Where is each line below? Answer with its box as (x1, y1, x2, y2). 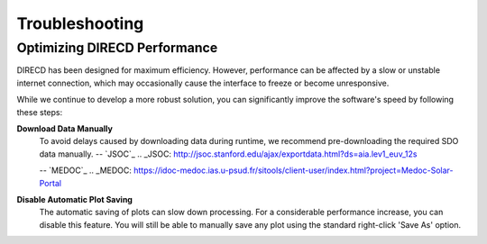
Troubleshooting (16, 14, 144, 33)
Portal (39, 177, 62, 188)
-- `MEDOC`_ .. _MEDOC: (39, 165, 133, 176)
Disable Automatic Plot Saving (16, 194, 133, 204)
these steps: (16, 106, 63, 117)
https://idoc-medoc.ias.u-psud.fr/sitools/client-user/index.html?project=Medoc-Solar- (133, 165, 454, 176)
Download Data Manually (16, 122, 113, 134)
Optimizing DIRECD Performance (16, 40, 218, 56)
